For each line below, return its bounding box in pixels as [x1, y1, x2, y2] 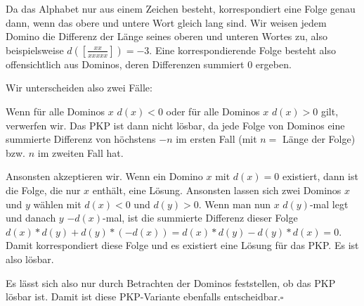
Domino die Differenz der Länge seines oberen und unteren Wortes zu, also [6, 29, 328, 44]
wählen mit [33, 196, 82, 211]
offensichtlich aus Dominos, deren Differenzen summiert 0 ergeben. [6, 56, 292, 71]
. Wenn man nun [198, 196, 271, 211]
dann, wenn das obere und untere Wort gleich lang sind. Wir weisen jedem [6, 15, 327, 30]
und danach [6, 210, 56, 225]
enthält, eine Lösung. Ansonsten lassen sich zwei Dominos [92, 182, 342, 197]
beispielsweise [6, 42, 64, 57]
